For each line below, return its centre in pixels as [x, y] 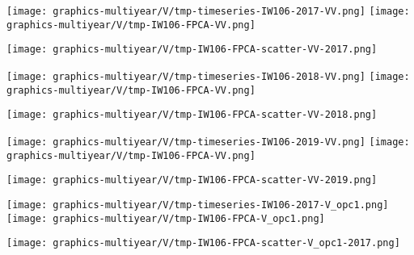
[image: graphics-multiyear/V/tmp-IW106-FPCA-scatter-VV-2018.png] [192, 115]
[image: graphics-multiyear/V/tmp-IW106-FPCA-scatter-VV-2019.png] [192, 180]
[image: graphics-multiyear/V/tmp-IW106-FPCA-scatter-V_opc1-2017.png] [203, 243]
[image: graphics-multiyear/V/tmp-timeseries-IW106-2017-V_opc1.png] [198, 205]
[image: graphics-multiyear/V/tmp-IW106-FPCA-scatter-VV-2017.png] [192, 50]
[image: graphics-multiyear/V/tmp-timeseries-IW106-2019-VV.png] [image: [208, 142]
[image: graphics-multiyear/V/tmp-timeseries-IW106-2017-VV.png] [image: [208, 11]
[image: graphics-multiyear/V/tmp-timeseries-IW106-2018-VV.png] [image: [208, 76]
